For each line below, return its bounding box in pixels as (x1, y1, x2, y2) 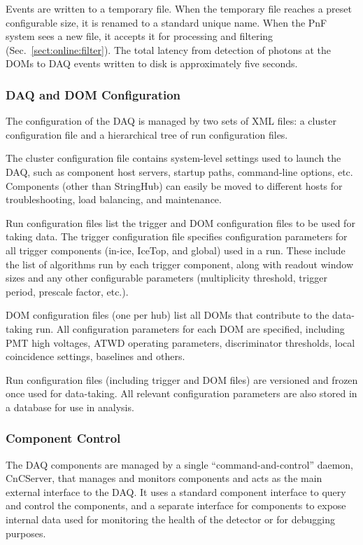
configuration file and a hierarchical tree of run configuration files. (6, 127, 288, 142)
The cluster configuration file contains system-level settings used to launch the (6, 151, 341, 165)
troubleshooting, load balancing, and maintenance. (6, 192, 222, 207)
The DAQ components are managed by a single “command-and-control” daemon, (6, 457, 353, 471)
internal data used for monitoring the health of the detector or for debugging (6, 512, 335, 527)
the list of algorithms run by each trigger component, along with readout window (6, 256, 353, 271)
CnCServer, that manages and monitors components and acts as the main (6, 471, 322, 485)
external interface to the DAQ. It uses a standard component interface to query (6, 484, 346, 499)
